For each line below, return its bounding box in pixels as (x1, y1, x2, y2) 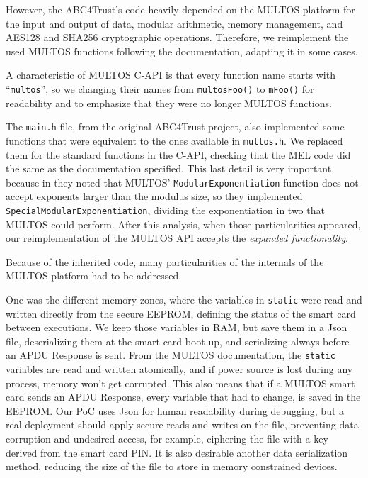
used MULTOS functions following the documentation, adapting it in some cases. (6, 43, 358, 58)
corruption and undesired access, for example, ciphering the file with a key (6, 431, 328, 446)
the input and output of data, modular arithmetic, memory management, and (6, 16, 343, 30)
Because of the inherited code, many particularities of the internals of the (6, 254, 324, 269)
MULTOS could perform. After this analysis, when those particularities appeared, (6, 216, 361, 231)
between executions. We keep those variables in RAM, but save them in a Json (6, 320, 347, 335)
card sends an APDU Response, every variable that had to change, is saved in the (6, 389, 361, 404)
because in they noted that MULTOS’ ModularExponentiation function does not (6, 174, 359, 189)
